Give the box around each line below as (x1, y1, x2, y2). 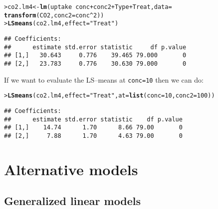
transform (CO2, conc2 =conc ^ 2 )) (4, 11, 104, 19)
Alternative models (4, 159, 138, 179)
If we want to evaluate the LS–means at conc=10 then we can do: (4, 74, 204, 85)
